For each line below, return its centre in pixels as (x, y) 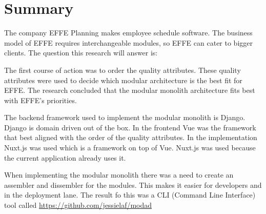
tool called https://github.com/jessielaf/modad (78, 205)
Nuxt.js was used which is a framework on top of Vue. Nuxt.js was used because (130, 148)
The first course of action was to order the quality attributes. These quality (122, 70)
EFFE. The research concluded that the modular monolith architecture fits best (130, 90)
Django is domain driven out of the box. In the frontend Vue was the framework (130, 127)
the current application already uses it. (65, 157)
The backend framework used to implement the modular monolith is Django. (125, 117)
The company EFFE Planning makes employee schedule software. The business (128, 33)
